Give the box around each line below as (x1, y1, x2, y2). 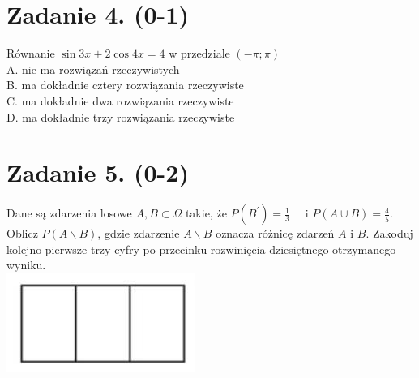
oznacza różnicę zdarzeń (216, 225, 335, 242)
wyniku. (6, 256, 46, 273)
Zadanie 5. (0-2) (6, 156, 189, 189)
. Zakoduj (366, 225, 413, 242)
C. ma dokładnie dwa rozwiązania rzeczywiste (6, 92, 234, 109)
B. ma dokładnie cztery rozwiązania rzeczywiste (6, 76, 244, 93)
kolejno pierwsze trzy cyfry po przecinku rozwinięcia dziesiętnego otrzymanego (6, 240, 396, 257)
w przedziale (169, 45, 230, 62)
